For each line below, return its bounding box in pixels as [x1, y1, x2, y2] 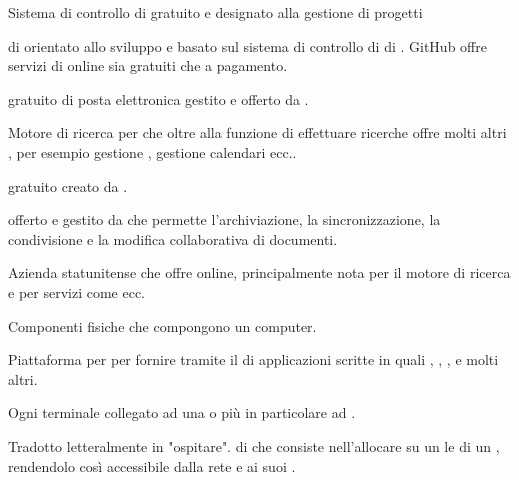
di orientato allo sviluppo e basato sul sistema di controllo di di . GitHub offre [8, 35, 487, 56]
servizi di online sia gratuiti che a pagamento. [8, 55, 288, 76]
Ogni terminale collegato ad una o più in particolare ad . [8, 402, 356, 423]
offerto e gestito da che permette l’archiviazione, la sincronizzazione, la [8, 209, 441, 230]
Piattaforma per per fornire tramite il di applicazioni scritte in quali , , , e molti [8, 349, 499, 370]
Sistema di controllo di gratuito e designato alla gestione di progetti [8, 2, 423, 22]
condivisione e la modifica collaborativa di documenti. [8, 228, 338, 249]
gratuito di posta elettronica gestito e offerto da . [8, 88, 309, 109]
